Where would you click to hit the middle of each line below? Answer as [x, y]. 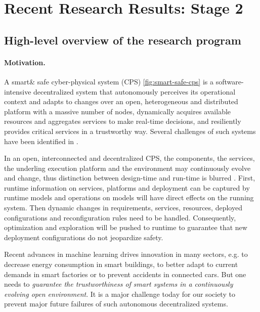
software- [230, 81]
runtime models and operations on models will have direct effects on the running [129, 197]
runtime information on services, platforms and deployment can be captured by [127, 187]
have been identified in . [41, 141]
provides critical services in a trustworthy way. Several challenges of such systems [130, 131]
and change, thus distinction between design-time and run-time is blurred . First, [130, 178]
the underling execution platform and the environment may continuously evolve [127, 168]
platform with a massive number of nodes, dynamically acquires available [118, 111]
